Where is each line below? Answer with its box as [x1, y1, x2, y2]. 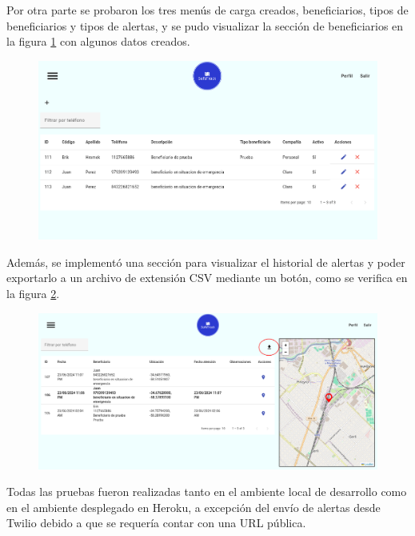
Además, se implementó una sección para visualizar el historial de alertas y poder [6, 253, 405, 270]
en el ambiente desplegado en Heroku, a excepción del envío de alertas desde [6, 498, 381, 515]
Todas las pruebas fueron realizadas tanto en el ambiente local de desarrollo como [6, 483, 407, 500]
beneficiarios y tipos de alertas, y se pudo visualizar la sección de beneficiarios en [6, 17, 404, 34]
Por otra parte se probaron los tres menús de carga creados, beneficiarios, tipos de [6, 2, 409, 18]
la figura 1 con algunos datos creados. [6, 33, 190, 50]
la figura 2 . [6, 284, 60, 301]
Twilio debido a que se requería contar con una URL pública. [6, 514, 306, 531]
